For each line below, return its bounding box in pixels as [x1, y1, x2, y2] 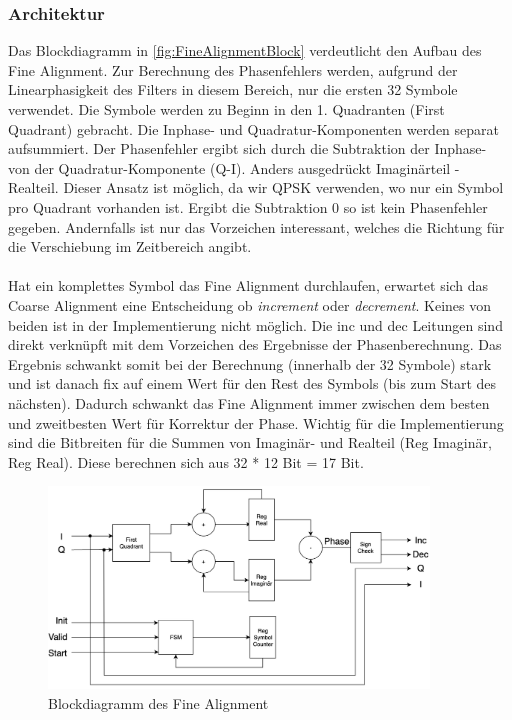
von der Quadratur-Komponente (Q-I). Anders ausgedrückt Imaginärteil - [8, 157, 460, 178]
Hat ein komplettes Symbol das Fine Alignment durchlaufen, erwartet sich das [8, 275, 489, 296]
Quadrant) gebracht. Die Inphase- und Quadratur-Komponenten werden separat [8, 118, 500, 139]
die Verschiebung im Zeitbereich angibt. [8, 236, 252, 257]
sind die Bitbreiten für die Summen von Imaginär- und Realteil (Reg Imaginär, [8, 432, 492, 453]
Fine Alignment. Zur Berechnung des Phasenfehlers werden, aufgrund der [8, 59, 458, 80]
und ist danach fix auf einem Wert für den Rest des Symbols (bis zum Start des [8, 373, 497, 394]
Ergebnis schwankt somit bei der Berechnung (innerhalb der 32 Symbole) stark [8, 353, 492, 374]
